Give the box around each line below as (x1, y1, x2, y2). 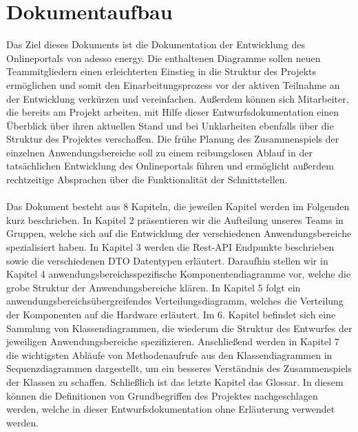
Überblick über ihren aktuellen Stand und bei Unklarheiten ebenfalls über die (6, 118, 334, 132)
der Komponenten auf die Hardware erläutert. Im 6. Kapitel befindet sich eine (6, 307, 336, 321)
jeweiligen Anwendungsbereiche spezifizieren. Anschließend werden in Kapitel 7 (6, 334, 339, 349)
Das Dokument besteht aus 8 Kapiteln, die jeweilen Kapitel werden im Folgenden (6, 199, 350, 214)
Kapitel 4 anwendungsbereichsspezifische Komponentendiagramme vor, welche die (6, 267, 351, 281)
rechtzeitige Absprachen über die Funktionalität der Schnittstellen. (6, 172, 288, 187)
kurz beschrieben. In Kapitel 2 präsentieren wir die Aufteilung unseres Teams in (6, 212, 344, 227)
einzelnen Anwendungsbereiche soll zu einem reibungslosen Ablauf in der (6, 145, 313, 159)
